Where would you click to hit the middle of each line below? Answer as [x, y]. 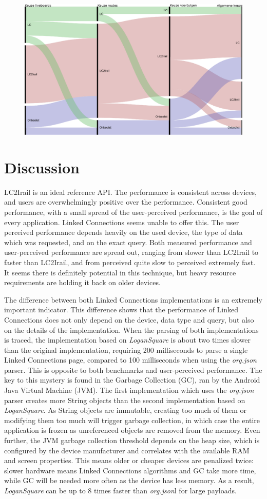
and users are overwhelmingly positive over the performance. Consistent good [126, 202]
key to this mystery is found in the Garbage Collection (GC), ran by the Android [132, 380]
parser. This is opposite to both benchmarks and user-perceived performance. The [133, 370]
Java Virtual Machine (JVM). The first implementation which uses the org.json [129, 390]
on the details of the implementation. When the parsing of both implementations [131, 330]
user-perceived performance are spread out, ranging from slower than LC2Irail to [131, 252]
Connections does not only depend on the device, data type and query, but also [129, 319]
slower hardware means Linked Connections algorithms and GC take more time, [130, 470]
